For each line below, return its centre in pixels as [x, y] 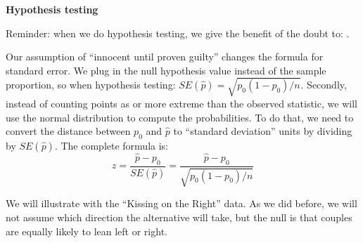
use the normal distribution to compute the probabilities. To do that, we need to [180, 117]
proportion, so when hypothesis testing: [91, 85]
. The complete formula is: [112, 145]
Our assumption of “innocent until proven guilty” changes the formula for [165, 57]
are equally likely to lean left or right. [87, 231]
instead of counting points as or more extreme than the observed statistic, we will [181, 103]
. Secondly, [324, 85]
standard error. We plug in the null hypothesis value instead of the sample [166, 70]
